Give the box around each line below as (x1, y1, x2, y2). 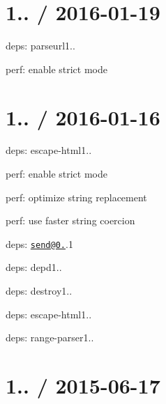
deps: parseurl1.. (6, 38, 75, 53)
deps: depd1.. (6, 260, 62, 274)
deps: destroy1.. (6, 283, 73, 298)
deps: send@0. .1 (6, 236, 73, 251)
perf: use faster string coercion (6, 213, 135, 228)
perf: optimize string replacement (6, 189, 147, 204)
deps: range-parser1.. (6, 330, 94, 345)
